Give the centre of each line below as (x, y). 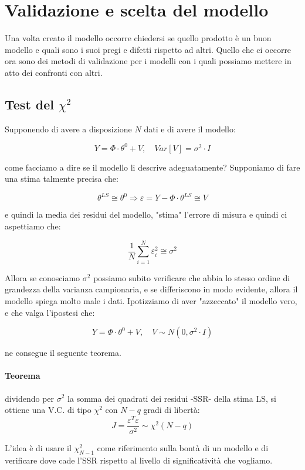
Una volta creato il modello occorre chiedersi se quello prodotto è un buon (138, 38)
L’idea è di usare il (38, 447)
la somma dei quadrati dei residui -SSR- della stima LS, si (172, 398)
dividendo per (30, 398)
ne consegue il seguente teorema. (63, 353)
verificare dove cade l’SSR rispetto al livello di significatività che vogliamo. (139, 460)
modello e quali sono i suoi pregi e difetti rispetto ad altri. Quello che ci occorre (148, 49)
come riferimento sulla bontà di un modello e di (183, 447)
